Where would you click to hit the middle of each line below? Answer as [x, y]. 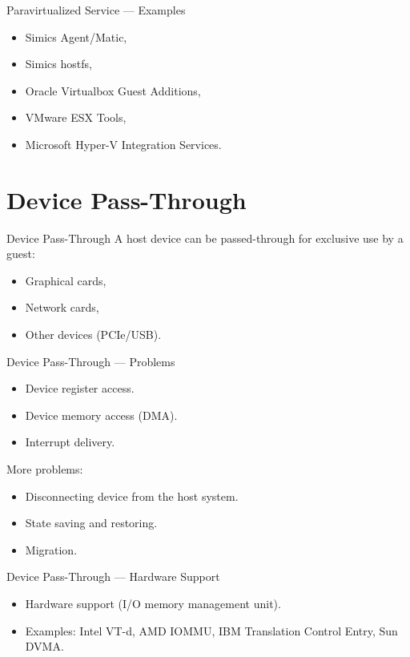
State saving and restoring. [91, 523]
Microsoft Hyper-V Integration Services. [123, 144]
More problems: [45, 469]
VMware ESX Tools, [76, 117]
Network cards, [62, 307]
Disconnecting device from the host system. [132, 496]
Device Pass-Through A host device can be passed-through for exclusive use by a [205, 238]
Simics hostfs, [58, 64]
